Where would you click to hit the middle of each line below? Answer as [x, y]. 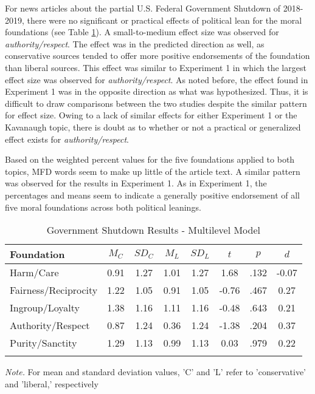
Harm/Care [34, 273]
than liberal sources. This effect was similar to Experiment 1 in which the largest [156, 67]
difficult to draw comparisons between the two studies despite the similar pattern [156, 103]
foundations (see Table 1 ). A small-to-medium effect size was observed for [142, 32]
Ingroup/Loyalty [45, 308]
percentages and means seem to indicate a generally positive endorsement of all [153, 195]
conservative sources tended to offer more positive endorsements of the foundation [157, 56]
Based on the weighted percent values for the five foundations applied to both [150, 159]
